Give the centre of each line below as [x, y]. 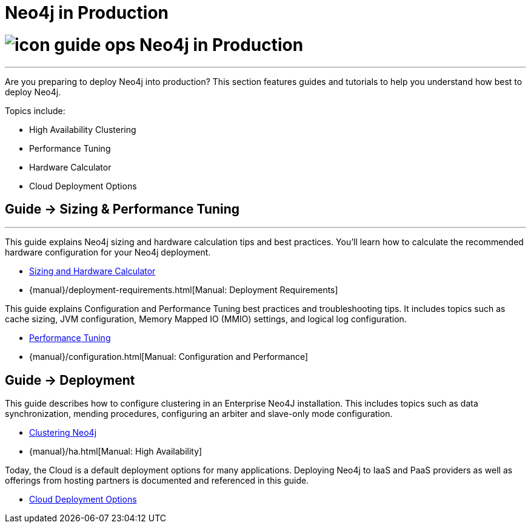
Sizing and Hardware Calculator [92, 271]
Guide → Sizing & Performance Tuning [122, 209]
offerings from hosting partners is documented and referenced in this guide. [157, 481]
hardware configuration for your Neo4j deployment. [108, 252]
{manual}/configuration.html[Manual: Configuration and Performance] [169, 357]
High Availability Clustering [83, 129]
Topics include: [35, 110]
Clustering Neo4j [63, 433]
